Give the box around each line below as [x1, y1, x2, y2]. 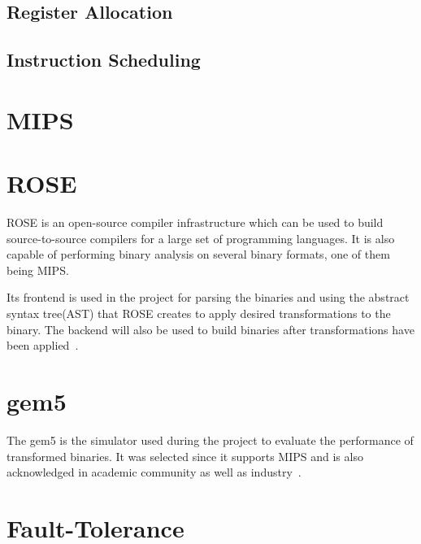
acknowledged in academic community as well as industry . [7, 463, 302, 481]
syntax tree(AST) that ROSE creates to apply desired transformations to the [7, 305, 391, 322]
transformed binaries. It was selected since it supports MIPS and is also [7, 447, 363, 464]
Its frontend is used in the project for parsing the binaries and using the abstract [7, 289, 410, 306]
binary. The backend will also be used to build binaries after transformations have [7, 320, 414, 337]
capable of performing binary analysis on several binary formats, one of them [7, 246, 390, 263]
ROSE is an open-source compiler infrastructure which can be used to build [7, 214, 384, 231]
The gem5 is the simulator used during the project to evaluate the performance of [7, 431, 414, 448]
